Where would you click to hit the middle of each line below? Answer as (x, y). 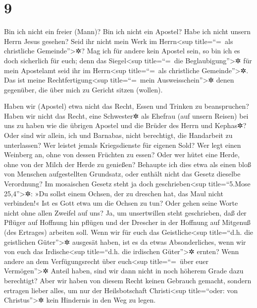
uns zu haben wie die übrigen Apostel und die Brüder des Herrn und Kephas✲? (125, 125)
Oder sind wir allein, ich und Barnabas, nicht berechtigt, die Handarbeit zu (118, 135)
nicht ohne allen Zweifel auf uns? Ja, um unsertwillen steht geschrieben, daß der (125, 212)
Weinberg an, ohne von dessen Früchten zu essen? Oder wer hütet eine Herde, (122, 154)
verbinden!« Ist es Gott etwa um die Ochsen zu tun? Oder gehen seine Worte (121, 203)
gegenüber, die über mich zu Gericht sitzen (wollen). (83, 89)
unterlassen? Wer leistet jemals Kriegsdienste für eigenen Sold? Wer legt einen (123, 145)
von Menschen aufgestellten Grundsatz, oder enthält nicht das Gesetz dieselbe (122, 174)
